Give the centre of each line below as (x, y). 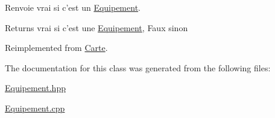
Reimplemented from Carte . (56, 48)
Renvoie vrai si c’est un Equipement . (73, 7)
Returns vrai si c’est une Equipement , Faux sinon (96, 27)
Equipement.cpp (35, 108)
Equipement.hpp (35, 88)
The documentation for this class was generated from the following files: (138, 67)
